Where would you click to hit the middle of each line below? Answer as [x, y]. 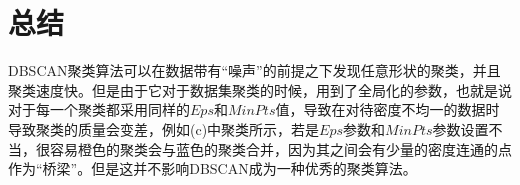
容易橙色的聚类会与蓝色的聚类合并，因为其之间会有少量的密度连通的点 [280, 148]
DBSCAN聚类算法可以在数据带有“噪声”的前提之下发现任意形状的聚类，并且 [254, 70]
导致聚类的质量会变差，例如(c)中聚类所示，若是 [164, 128]
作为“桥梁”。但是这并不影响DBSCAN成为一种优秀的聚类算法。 [212, 168]
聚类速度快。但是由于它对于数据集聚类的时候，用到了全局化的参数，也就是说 [260, 89]
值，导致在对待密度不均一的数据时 [387, 109]
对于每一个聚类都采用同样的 [99, 109]
